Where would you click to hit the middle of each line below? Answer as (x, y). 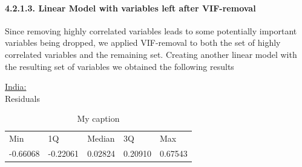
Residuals (22, 98)
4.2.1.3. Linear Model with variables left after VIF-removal (130, 8)
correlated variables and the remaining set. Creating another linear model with (151, 54)
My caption (98, 118)
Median (101, 138)
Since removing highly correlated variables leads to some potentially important (151, 30)
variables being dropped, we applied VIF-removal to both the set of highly (143, 43)
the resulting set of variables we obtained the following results (120, 66)
